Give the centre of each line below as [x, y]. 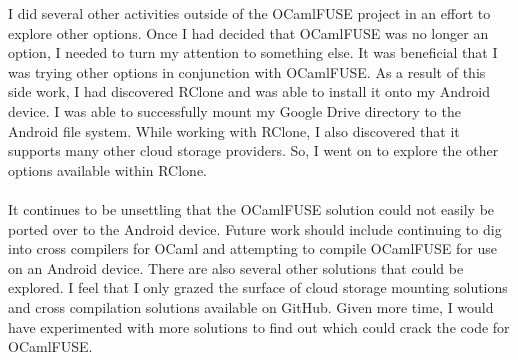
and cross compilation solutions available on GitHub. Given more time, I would [251, 306]
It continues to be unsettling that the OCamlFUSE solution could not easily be [251, 208]
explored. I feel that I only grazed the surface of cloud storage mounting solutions [258, 287]
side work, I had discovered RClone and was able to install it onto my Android [249, 91]
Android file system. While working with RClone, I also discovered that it [234, 130]
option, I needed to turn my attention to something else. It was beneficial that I [253, 52]
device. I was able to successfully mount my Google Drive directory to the [234, 110]
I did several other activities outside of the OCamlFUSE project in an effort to [249, 13]
